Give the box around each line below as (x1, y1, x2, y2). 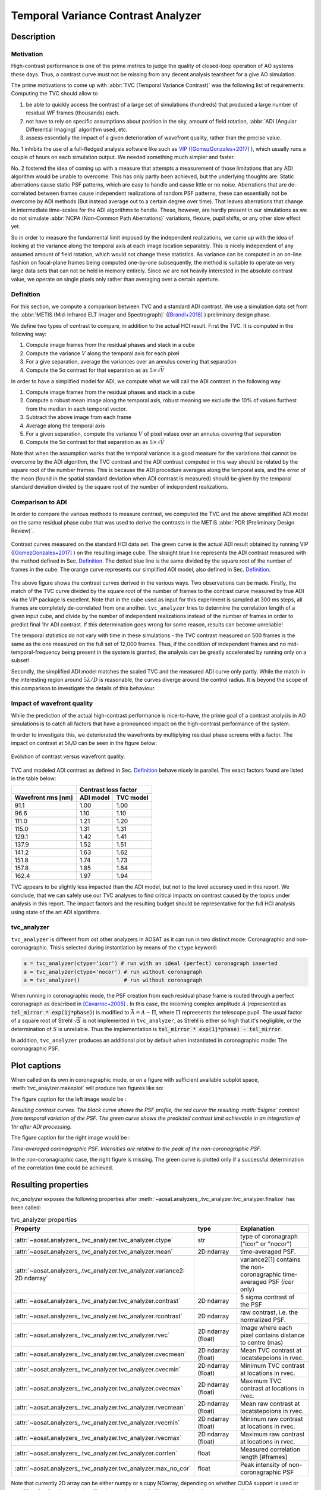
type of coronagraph (240, 1233, 298, 1241)
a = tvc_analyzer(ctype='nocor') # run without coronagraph (23, 968, 203, 975)
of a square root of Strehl (11, 1017, 73, 1025)
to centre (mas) (240, 1339, 284, 1347)
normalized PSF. (240, 1316, 287, 1324)
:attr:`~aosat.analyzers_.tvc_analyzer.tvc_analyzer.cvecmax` (14, 1385, 182, 1393)
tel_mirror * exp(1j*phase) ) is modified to (11, 1008, 130, 1016)
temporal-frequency (11, 648, 61, 656)
